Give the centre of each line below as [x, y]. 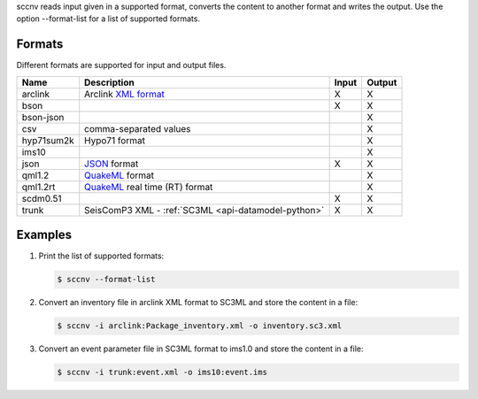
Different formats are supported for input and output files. [121, 65]
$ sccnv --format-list [106, 280]
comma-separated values [138, 128]
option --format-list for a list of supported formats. [108, 19]
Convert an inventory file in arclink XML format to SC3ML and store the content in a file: [198, 303]
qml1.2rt [39, 187]
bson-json [43, 117]
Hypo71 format [115, 140]
